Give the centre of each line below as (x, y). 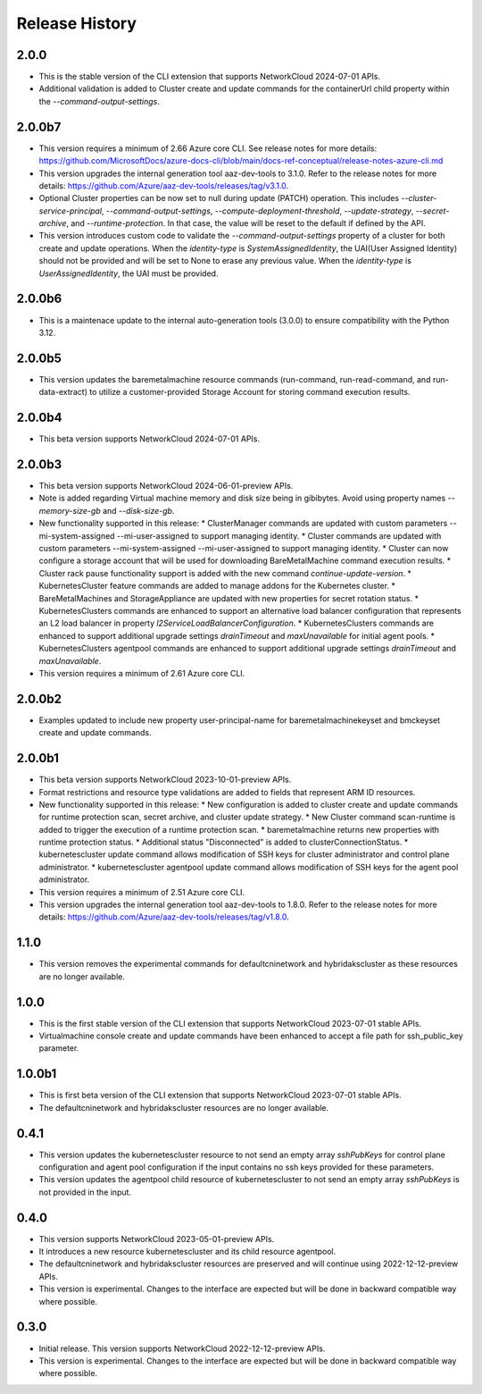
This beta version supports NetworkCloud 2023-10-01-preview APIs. (165, 780)
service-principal (71, 211)
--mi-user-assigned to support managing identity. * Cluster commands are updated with (279, 535)
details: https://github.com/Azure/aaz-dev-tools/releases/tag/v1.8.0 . (164, 917)
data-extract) (63, 392)
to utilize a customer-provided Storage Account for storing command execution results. (250, 392)
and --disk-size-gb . (139, 510)
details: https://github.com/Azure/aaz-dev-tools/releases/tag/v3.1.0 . (164, 185)
